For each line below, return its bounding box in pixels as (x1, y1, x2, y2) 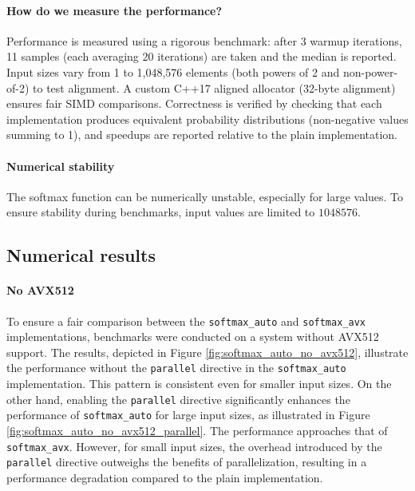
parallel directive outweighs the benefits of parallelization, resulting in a (6, 453, 367, 470)
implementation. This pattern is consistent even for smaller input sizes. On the (6, 375, 392, 392)
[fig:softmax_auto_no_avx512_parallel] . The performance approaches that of (6, 422, 388, 438)
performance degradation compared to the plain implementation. (6, 469, 323, 485)
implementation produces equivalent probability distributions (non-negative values (6, 110, 409, 127)
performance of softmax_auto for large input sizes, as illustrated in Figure (6, 406, 370, 423)
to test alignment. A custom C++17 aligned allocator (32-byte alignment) (33, 79, 396, 96)
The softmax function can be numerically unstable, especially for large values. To (6, 188, 404, 204)
